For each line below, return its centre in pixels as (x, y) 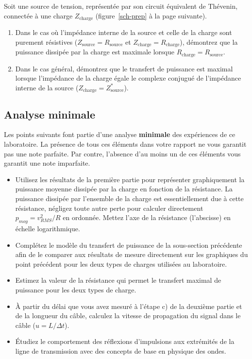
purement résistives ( (46, 42)
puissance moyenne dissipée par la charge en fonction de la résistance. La (124, 189)
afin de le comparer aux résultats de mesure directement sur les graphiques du (132, 254)
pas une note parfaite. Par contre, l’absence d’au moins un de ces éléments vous (122, 153)
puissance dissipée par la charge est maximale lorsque (95, 52)
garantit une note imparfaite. (47, 163)
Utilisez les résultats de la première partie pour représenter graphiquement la (130, 179)
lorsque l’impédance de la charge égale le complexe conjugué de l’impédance (128, 78)
